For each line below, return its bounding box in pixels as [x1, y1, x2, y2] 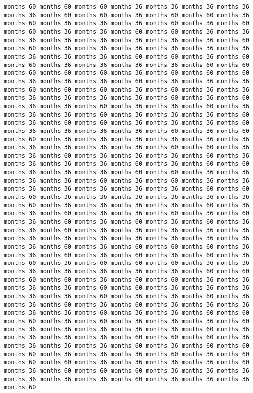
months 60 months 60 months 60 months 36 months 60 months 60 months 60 [4, 69, 249, 77]
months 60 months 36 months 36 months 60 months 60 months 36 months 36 [4, 28, 249, 35]
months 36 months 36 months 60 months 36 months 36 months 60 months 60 [4, 309, 249, 317]
